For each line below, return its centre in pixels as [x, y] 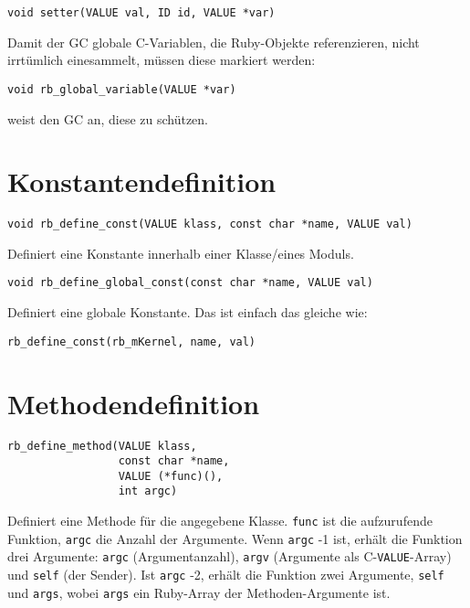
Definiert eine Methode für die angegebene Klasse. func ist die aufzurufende [220, 521]
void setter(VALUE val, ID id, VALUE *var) [141, 13]
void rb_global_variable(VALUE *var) [122, 89]
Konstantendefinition [142, 181]
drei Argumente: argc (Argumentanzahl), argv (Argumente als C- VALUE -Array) [230, 556]
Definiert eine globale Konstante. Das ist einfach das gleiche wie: [188, 312]
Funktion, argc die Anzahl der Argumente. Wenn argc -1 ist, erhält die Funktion [235, 538]
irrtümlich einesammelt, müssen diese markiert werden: [162, 60]
